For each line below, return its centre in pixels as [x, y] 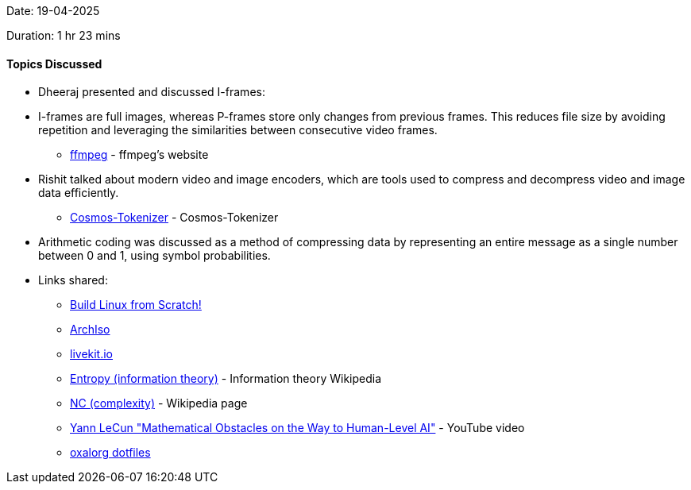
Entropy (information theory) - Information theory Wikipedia [226, 379]
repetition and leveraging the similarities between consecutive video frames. [238, 130]
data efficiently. [79, 193]
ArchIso [90, 330]
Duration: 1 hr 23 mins [64, 35]
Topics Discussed [54, 64]
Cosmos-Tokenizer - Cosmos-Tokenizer [174, 218]
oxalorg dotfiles [110, 453]
